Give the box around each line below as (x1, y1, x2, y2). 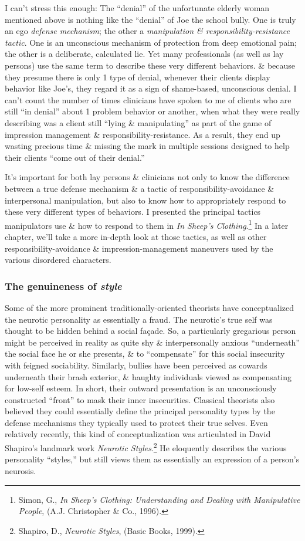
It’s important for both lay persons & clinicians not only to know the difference (5, 171, 290, 183)
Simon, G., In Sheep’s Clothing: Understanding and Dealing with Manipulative (18, 493, 300, 505)
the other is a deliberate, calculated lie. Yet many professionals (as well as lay (5, 48, 284, 60)
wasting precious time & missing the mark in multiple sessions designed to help (5, 140, 290, 152)
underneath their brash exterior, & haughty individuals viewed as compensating (5, 370, 292, 383)
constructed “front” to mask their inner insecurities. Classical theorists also (5, 393, 275, 405)
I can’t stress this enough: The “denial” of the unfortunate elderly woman (5, 2, 270, 13)
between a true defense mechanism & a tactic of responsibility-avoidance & (5, 182, 274, 194)
